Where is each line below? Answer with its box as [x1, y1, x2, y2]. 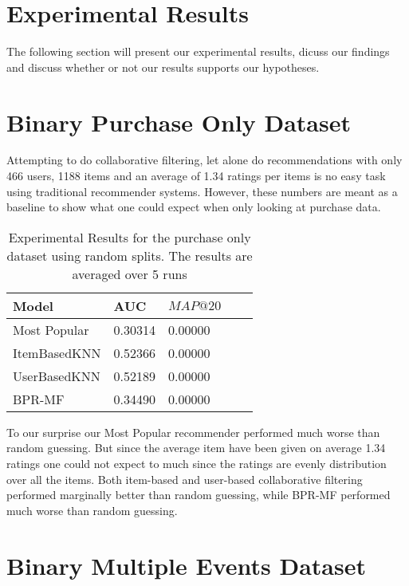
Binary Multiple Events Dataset [6, 549, 366, 581]
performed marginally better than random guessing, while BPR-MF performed [6, 486, 391, 503]
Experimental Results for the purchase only [8, 227, 251, 246]
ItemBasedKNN [13, 343, 101, 362]
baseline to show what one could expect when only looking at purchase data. [6, 199, 381, 215]
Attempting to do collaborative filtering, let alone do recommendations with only [6, 151, 403, 168]
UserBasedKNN [13, 366, 100, 385]
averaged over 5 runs [72, 264, 187, 283]
